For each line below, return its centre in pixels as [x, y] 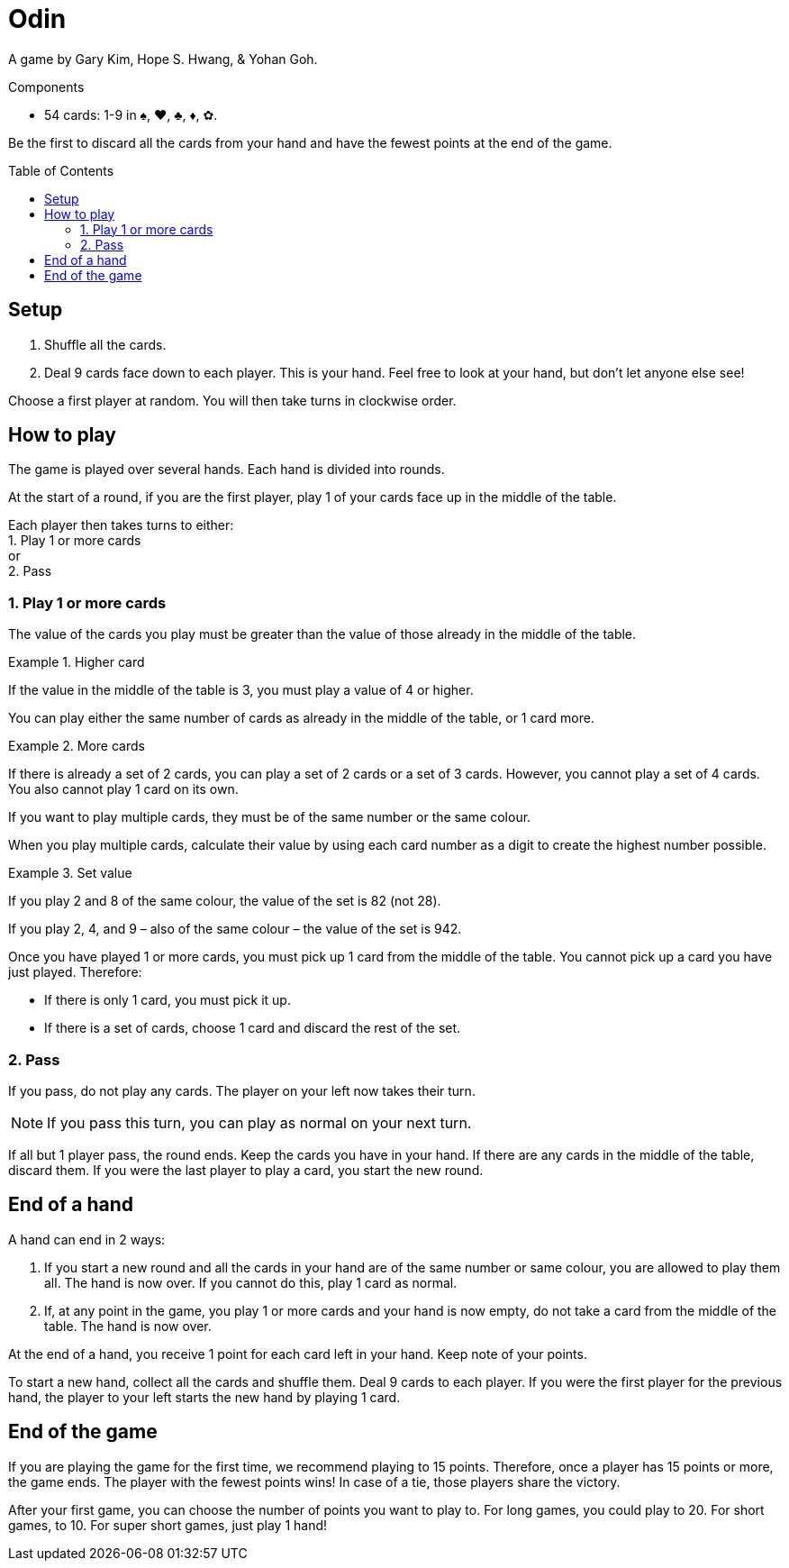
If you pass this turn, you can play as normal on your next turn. [259, 1122]
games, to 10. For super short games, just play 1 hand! [168, 1525]
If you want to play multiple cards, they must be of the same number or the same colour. [270, 817]
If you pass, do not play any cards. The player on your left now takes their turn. [242, 1090]
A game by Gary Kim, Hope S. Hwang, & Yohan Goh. [163, 59]
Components [46, 87]
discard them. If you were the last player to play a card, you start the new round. [246, 1170]
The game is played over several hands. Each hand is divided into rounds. [227, 469]
